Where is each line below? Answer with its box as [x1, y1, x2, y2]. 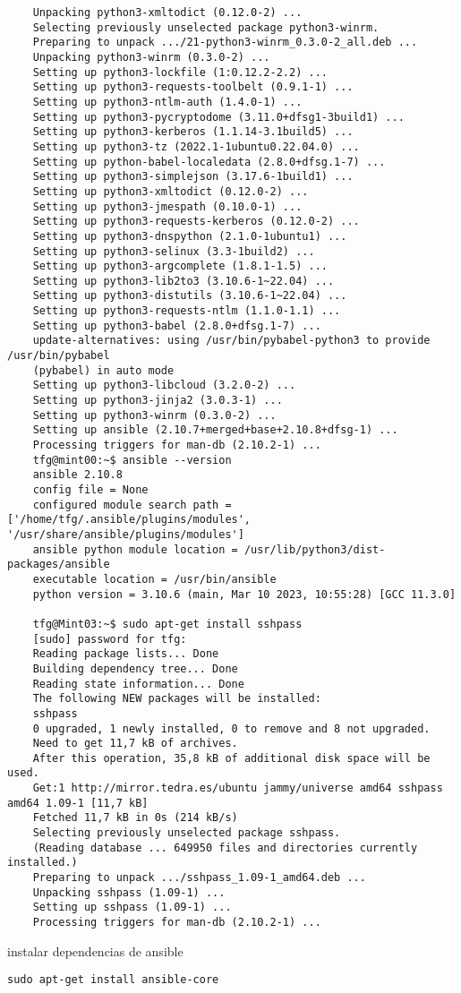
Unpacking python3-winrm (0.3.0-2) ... [32, 50, 270, 64]
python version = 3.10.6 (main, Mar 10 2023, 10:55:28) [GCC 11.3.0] [32, 587, 457, 601]
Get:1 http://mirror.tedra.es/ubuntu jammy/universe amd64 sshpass [32, 782, 443, 795]
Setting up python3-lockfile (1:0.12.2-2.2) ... [32, 65, 328, 79]
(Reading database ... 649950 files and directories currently [32, 841, 418, 854]
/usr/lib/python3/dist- [243, 543, 386, 556]
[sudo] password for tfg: [32, 632, 187, 646]
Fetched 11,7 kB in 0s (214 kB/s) [32, 811, 238, 825]
